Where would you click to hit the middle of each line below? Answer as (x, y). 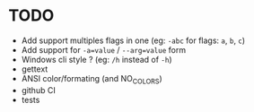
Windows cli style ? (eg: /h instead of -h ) (96, 59)
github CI (38, 90)
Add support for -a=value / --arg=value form (103, 49)
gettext (35, 69)
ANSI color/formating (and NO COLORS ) (92, 79)
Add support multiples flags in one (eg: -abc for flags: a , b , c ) (133, 40)
